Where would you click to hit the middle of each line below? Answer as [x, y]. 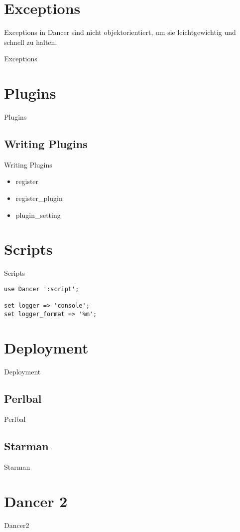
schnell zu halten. [31, 42]
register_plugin [39, 198]
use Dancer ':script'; [42, 289]
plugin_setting [38, 215]
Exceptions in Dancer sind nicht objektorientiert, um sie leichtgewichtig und [120, 32]
